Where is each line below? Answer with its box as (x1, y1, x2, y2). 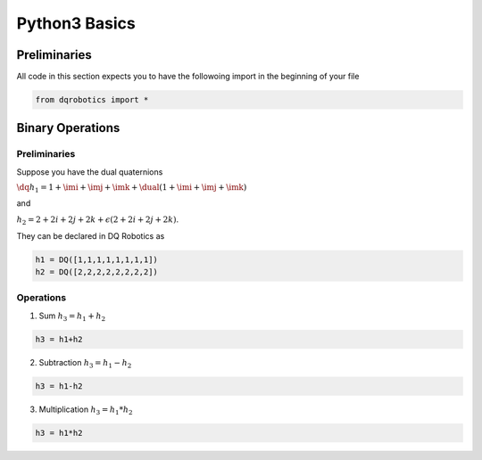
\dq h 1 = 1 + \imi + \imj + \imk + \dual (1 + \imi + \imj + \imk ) (16, 183, 247, 194)
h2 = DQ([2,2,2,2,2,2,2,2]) (35, 267, 158, 277)
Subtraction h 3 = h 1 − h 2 (38, 357, 132, 370)
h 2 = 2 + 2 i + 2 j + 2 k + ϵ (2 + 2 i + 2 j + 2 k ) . (16, 214, 179, 227)
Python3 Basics (16, 13, 136, 33)
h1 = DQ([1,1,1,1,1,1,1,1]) (35, 254, 158, 265)
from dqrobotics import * (35, 94, 149, 105)
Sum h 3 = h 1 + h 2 (38, 310, 106, 323)
